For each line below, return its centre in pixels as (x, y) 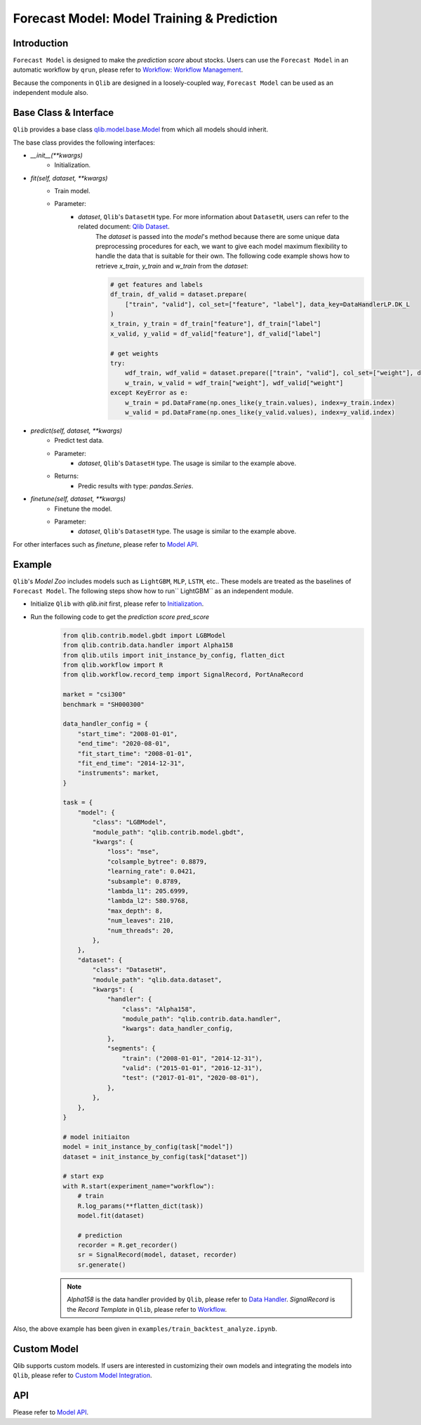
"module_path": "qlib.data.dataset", (157, 980)
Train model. (72, 191)
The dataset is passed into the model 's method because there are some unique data (218, 236)
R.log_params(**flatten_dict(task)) (140, 1206)
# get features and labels (156, 284)
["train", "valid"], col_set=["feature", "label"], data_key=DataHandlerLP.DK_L (268, 304)
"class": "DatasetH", (129, 970)
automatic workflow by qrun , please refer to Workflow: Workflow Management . (128, 70)
